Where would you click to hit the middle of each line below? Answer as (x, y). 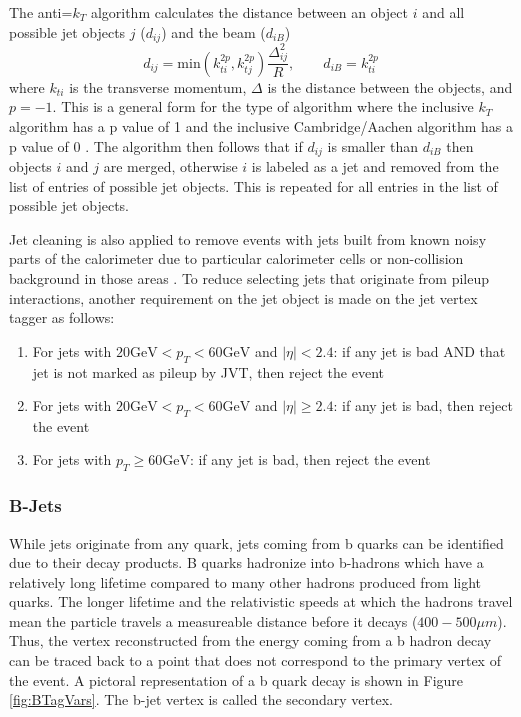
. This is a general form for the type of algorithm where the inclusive (263, 106)
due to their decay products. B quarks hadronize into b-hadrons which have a (246, 562)
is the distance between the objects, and (390, 86)
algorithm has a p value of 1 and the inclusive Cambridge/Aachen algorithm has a (261, 125)
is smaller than (372, 145)
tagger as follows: (62, 317)
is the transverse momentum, (158, 86)
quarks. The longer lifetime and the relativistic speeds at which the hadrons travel (261, 601)
